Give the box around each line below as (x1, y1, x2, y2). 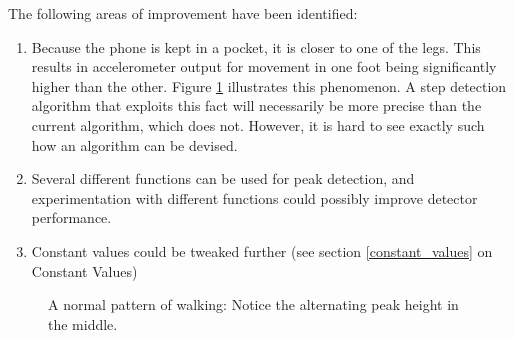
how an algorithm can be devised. (31, 134, 238, 155)
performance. (31, 207, 112, 228)
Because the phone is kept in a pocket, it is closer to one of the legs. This (31, 36, 481, 57)
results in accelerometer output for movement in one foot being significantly (31, 56, 497, 77)
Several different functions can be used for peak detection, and (31, 168, 415, 189)
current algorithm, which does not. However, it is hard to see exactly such (31, 114, 485, 135)
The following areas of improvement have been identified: (8, 3, 358, 23)
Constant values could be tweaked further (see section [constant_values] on (31, 240, 493, 261)
